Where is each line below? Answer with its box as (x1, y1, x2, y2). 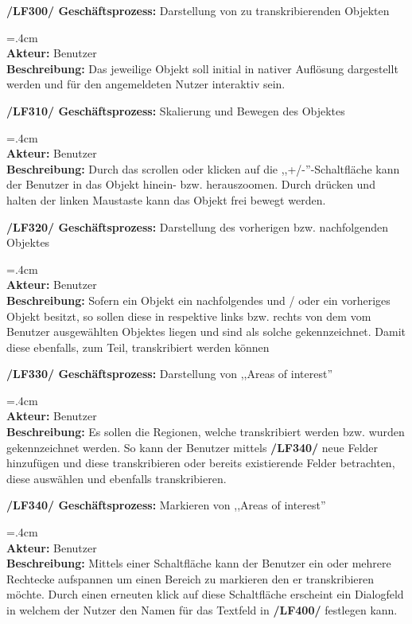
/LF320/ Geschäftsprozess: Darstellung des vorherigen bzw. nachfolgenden (6, 218, 388, 235)
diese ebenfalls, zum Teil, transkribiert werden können (6, 338, 270, 355)
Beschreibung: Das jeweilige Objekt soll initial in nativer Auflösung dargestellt (6, 60, 398, 76)
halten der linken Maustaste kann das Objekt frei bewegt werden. (6, 191, 326, 208)
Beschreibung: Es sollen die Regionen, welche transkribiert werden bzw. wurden (6, 423, 405, 440)
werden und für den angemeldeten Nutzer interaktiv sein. (6, 76, 286, 92)
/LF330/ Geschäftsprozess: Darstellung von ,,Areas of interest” (6, 365, 333, 382)
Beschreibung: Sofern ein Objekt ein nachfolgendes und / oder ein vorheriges (6, 291, 391, 308)
